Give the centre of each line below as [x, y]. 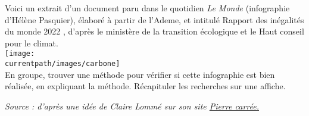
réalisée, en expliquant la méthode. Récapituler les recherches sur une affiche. [145, 86]
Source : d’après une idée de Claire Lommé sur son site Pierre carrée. [132, 106]
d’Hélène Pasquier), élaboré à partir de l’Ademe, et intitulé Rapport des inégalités [154, 19]
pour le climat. [32, 43]
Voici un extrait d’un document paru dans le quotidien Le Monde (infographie [147, 8]
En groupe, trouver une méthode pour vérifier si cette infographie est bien [140, 74]
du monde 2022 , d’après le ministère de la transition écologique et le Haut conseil [154, 31]
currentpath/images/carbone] [63, 64]
